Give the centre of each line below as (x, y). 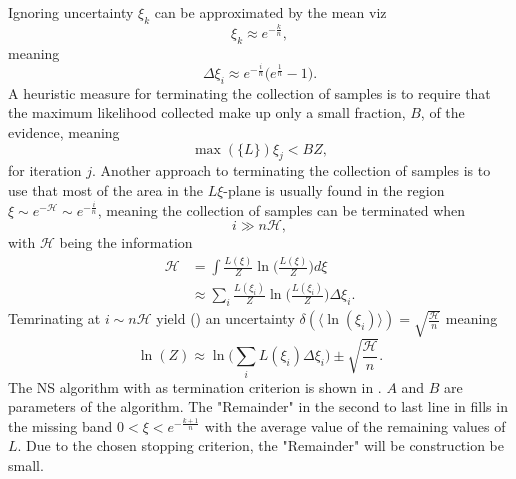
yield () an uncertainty (225, 318)
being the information (126, 242)
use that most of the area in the (106, 190)
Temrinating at (54, 318)
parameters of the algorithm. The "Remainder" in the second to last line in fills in (258, 406)
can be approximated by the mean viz (270, 12)
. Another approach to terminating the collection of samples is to (291, 170)
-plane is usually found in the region (334, 190)
